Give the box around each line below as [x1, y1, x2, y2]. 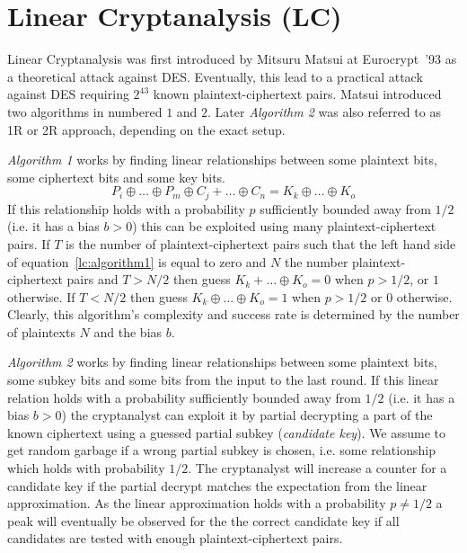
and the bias [93, 322, 163, 341]
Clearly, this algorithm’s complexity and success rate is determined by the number [7, 305, 460, 324]
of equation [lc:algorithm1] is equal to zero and [7, 252, 267, 271]
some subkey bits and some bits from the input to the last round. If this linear [7, 370, 439, 389]
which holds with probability [7, 459, 165, 477]
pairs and [66, 270, 119, 289]
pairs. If [7, 234, 50, 253]
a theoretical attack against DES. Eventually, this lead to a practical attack [7, 67, 423, 85]
